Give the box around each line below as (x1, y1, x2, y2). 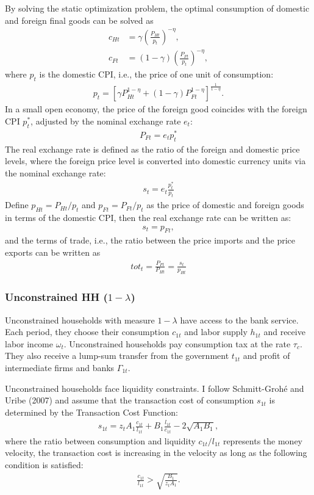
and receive (263, 325, 305, 338)
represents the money (223, 434, 302, 447)
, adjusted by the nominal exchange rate (30, 115, 181, 128)
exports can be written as (5, 245, 101, 258)
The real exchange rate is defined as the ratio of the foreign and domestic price (5, 142, 300, 155)
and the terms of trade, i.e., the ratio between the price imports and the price (5, 234, 295, 247)
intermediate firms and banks (5, 361, 115, 374)
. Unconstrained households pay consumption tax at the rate (63, 337, 291, 350)
